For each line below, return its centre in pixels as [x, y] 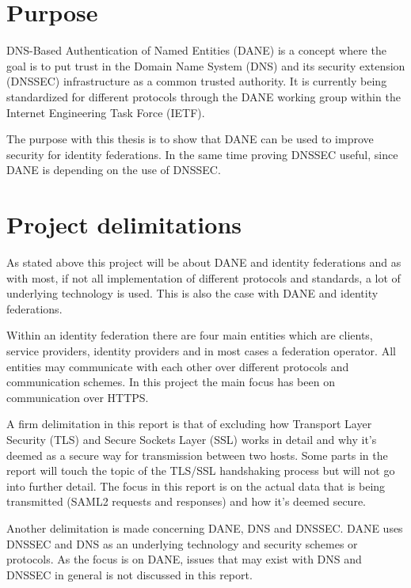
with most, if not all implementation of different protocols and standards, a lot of [204, 277]
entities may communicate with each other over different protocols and [178, 366]
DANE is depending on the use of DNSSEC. [114, 170]
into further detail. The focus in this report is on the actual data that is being [196, 486]
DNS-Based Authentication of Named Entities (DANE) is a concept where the [196, 50]
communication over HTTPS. [78, 397]
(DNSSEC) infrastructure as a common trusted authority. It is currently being [197, 81]
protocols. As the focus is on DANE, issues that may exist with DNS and [184, 559]
